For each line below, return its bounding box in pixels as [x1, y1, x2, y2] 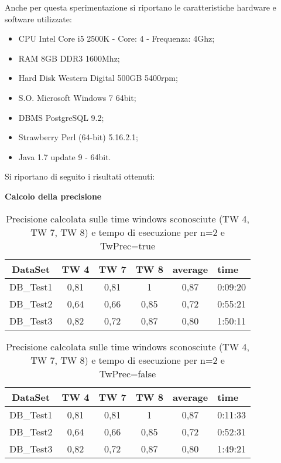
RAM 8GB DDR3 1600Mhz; [18, 52, 120, 64]
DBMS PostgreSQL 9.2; [18, 111, 104, 123]
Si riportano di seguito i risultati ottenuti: [5, 170, 155, 183]
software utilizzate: [5, 12, 72, 25]
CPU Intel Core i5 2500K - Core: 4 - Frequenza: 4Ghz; [18, 32, 215, 45]
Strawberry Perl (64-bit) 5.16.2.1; [18, 131, 138, 143]
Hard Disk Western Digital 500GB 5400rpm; [18, 72, 178, 84]
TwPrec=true [100, 238, 156, 252]
